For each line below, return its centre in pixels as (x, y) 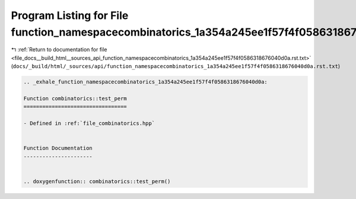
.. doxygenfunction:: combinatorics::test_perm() (97, 181)
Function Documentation (58, 148)
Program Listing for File (70, 15)
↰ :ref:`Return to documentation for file (59, 50)
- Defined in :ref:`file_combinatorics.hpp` (89, 123)
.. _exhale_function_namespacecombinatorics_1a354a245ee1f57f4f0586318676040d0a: (146, 82)
